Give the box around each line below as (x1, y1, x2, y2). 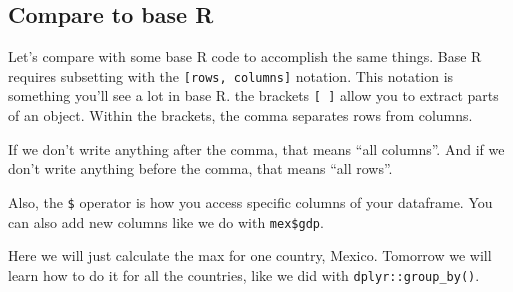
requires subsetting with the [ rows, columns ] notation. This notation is (8, 65, 454, 86)
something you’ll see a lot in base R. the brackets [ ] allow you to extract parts (8, 85, 499, 106)
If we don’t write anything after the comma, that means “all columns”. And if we (8, 138, 505, 159)
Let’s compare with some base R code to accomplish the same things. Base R (8, 46, 482, 67)
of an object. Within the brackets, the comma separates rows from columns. (8, 105, 473, 126)
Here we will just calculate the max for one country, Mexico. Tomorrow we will (8, 245, 492, 266)
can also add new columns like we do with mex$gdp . (8, 211, 324, 232)
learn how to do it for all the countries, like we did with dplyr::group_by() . (8, 264, 480, 285)
